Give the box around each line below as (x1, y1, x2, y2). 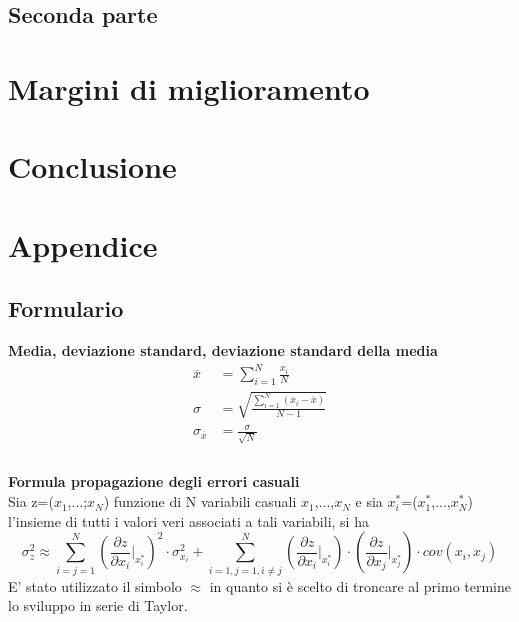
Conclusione (8, 146, 177, 187)
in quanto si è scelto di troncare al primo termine (209, 575, 512, 596)
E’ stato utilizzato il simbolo (8, 575, 182, 596)
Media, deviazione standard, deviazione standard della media (8, 340, 438, 361)
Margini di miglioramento (8, 67, 370, 108)
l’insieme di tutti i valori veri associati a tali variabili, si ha (8, 510, 369, 531)
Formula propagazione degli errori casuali (8, 471, 300, 492)
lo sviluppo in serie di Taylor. (8, 595, 188, 616)
